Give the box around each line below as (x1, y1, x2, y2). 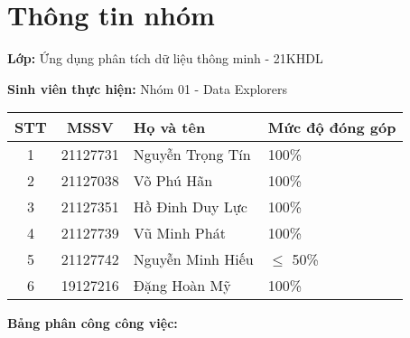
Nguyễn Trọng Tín (133, 144, 251, 165)
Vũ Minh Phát (133, 222, 226, 244)
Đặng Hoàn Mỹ (133, 275, 231, 296)
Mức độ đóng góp (267, 117, 396, 138)
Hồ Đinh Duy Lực (133, 196, 247, 218)
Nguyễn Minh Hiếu (133, 249, 254, 270)
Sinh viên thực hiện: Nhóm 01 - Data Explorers (7, 79, 288, 98)
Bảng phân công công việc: (7, 314, 178, 333)
